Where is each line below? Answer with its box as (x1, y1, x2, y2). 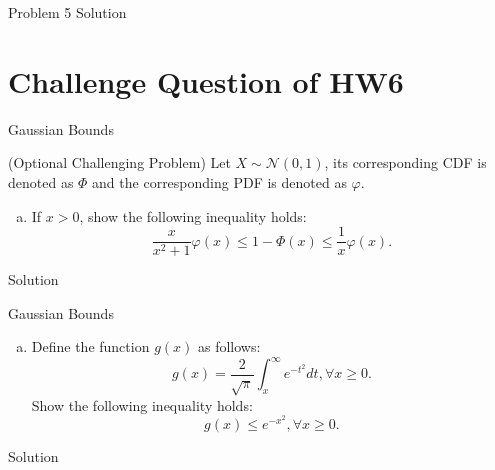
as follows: (197, 336, 261, 357)
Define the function (31, 336, 150, 357)
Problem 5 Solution (8, 2, 127, 22)
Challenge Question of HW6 (8, 60, 404, 101)
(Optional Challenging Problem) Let (8, 152, 231, 173)
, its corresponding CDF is (324, 152, 487, 173)
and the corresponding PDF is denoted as (92, 171, 347, 192)
